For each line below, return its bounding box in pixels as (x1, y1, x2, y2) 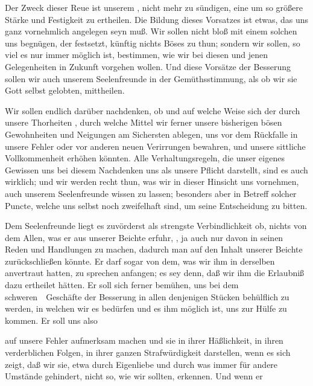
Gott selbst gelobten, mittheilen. (5, 84, 125, 97)
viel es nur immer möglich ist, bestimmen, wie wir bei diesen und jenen (5, 48, 268, 61)
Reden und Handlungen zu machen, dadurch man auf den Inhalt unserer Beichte (5, 243, 303, 256)
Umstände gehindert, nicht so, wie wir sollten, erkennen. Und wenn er (5, 370, 263, 382)
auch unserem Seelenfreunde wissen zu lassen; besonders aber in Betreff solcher (5, 187, 297, 199)
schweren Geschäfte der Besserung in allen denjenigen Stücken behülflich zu (5, 290, 289, 303)
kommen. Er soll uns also (5, 314, 98, 326)
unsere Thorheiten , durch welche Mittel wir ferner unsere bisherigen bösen (5, 116, 282, 129)
